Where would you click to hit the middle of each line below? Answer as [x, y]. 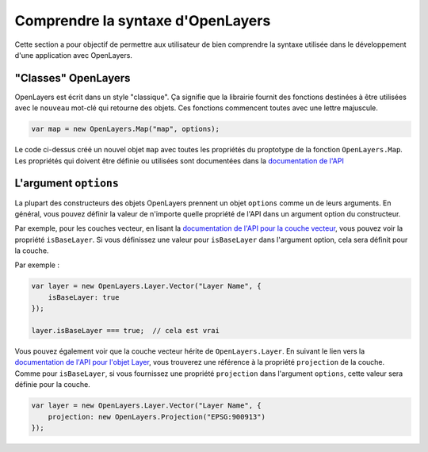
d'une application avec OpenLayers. [73, 55]
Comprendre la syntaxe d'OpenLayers [143, 21]
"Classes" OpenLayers [73, 78]
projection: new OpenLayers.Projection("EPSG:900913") [157, 417]
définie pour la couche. [52, 385]
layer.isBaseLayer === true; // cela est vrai [125, 330]
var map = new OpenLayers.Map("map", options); [125, 129]
